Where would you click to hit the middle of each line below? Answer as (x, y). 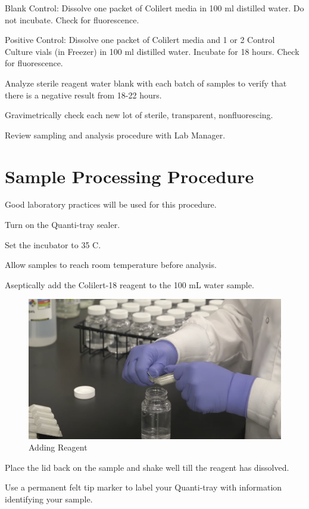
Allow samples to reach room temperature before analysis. (111, 265)
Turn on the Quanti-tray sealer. (63, 225)
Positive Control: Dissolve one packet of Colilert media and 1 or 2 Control (140, 40)
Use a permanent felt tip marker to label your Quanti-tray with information (143, 487)
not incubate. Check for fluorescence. (72, 19)
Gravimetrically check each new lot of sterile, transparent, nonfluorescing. (139, 115)
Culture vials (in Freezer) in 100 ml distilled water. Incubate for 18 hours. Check (152, 51)
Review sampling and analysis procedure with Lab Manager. (115, 135)
